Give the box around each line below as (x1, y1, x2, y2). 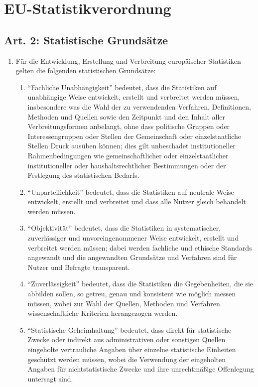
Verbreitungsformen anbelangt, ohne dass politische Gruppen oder (27, 121, 230, 131)
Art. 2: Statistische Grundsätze (4, 32, 168, 47)
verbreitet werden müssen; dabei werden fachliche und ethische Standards (27, 242, 252, 253)
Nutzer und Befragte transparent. (27, 261, 130, 272)
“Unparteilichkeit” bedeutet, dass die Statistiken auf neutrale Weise (27, 186, 234, 197)
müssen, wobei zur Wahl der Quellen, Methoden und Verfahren (27, 298, 220, 308)
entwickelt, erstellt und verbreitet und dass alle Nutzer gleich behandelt (27, 196, 246, 207)
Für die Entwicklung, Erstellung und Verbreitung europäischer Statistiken (15, 55, 241, 66)
